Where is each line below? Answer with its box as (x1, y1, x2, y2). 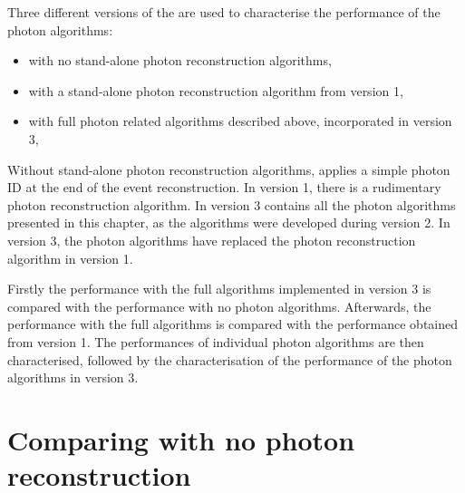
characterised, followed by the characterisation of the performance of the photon (7, 350, 452, 369)
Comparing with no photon (7, 420, 355, 458)
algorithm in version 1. (7, 248, 133, 267)
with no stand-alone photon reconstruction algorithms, (28, 51, 332, 70)
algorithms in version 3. (7, 368, 139, 387)
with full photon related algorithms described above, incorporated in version (28, 111, 452, 130)
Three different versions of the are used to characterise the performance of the (7, 3, 441, 21)
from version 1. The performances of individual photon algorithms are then (7, 332, 424, 351)
